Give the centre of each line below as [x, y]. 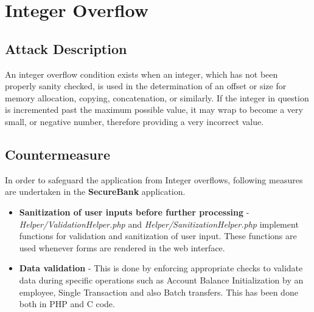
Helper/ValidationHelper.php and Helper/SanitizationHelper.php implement [159, 224]
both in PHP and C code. [67, 304]
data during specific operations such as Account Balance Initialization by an [161, 280]
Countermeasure [58, 154]
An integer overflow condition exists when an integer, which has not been [141, 74]
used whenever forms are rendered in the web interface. [122, 247]
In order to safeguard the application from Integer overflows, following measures [154, 179]
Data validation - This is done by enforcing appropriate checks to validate [161, 268]
